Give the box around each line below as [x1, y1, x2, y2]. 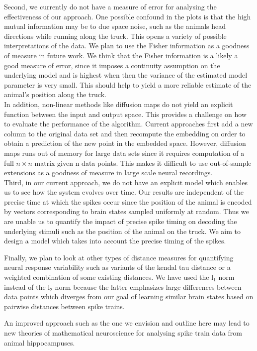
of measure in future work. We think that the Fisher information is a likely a [4, 50, 238, 60]
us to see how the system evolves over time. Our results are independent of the [4, 187, 244, 197]
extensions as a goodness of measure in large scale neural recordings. [4, 167, 213, 178]
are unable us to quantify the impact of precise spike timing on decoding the [4, 216, 237, 227]
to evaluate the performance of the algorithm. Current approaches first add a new [4, 118, 253, 129]
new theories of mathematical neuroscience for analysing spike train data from [4, 328, 242, 338]
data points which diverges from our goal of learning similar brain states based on [4, 291, 254, 302]
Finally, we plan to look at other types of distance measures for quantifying [4, 252, 234, 262]
